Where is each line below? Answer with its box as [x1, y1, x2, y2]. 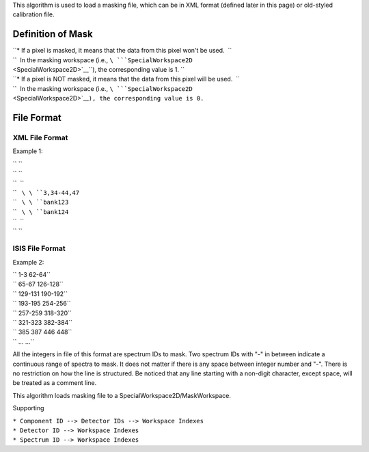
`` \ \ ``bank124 [12, 207, 69, 215]
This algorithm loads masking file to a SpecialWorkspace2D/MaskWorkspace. [12, 391, 232, 399]
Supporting [12, 404, 44, 412]
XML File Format [12, 133, 68, 143]
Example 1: [12, 147, 43, 155]
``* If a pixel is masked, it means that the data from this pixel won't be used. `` [12, 46, 232, 55]
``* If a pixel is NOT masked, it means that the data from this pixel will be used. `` [12, 75, 241, 83]
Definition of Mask [12, 28, 93, 40]
